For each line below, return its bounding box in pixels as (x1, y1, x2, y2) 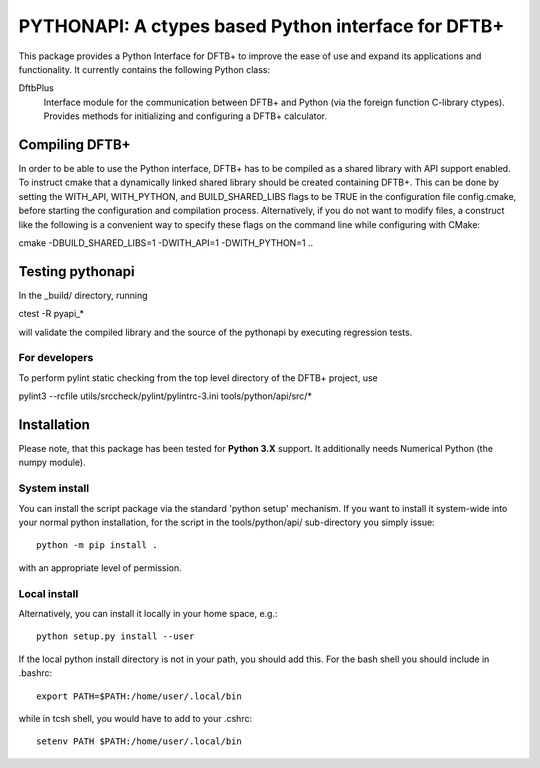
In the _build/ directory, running (18, 289, 149, 301)
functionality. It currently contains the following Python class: (18, 63, 271, 75)
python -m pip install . (36, 540, 158, 551)
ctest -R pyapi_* (18, 308, 85, 320)
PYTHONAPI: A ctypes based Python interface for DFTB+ (18, 15, 505, 37)
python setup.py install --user (36, 631, 195, 642)
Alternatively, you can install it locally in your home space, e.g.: (18, 607, 278, 619)
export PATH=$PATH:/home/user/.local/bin (36, 690, 242, 702)
